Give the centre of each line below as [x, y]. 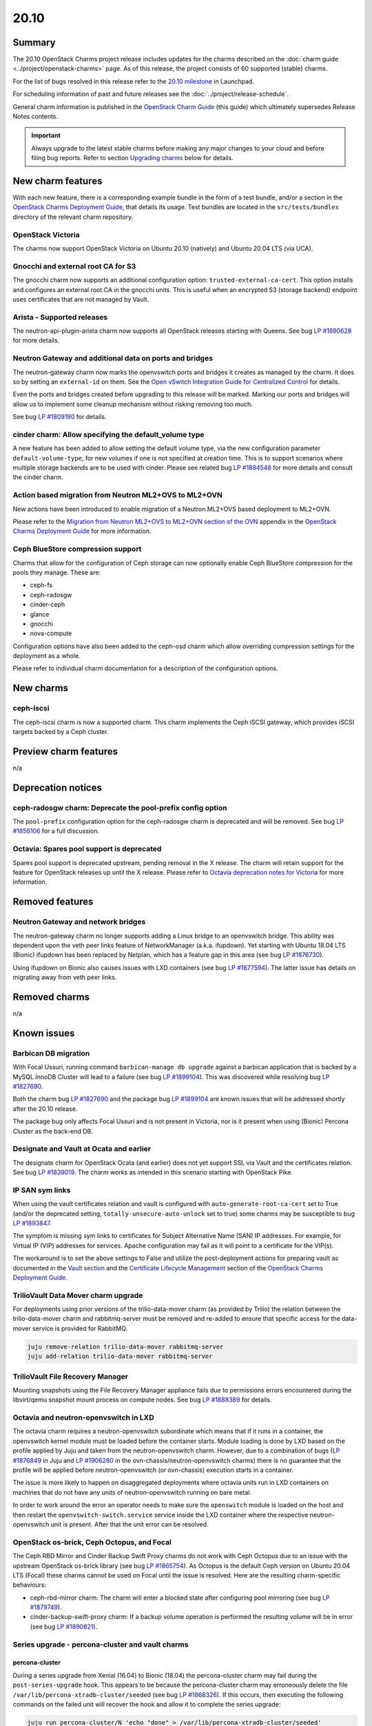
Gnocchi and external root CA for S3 [74, 266]
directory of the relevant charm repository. [73, 217]
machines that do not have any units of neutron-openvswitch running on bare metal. [132, 1492]
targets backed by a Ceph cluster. [61, 731]
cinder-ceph [48, 605]
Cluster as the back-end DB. [53, 1131]
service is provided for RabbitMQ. [80, 1328]
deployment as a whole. [46, 656]
